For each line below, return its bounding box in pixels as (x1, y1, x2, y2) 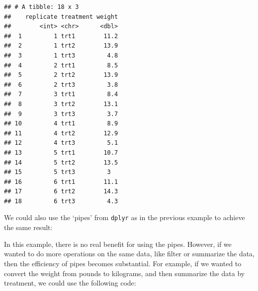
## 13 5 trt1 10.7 (4, 149, 118, 156)
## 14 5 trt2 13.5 (4, 159, 118, 166)
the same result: (4, 222, 53, 233)
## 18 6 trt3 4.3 (4, 197, 118, 205)
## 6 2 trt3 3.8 (4, 81, 118, 88)
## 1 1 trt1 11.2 (4, 32, 118, 40)
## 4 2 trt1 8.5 (4, 61, 118, 69)
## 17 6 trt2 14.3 (4, 188, 118, 195)
